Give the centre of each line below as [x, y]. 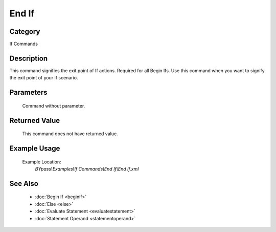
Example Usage [35, 148]
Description [29, 58]
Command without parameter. [54, 106]
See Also [24, 184]
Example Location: [42, 162]
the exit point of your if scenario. [44, 78]
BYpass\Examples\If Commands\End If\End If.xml [87, 168]
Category [25, 31]
